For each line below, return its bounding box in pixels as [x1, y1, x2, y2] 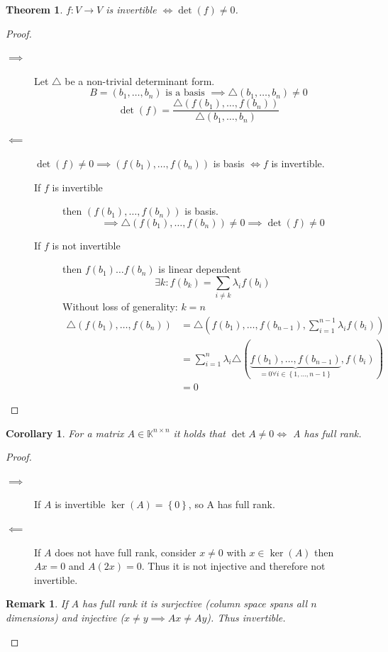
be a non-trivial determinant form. [65, 73, 215, 88]
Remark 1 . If [6, 596, 68, 611]
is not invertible [52, 237, 121, 252]
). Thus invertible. [206, 610, 286, 625]
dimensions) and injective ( [6, 610, 125, 625]
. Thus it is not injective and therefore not [141, 558, 326, 573]
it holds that [173, 425, 226, 440]
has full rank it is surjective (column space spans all [82, 596, 308, 611]
